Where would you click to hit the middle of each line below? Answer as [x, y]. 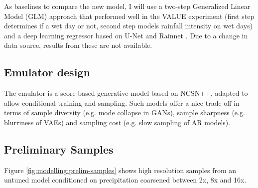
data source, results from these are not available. [78, 45]
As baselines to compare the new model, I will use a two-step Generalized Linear [127, 6]
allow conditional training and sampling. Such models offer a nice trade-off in [122, 102]
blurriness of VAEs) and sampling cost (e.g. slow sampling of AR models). [117, 122]
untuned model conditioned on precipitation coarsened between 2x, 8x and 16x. [125, 180]
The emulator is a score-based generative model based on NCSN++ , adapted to [126, 93]
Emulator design [47, 72]
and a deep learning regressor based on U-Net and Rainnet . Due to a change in [126, 35]
